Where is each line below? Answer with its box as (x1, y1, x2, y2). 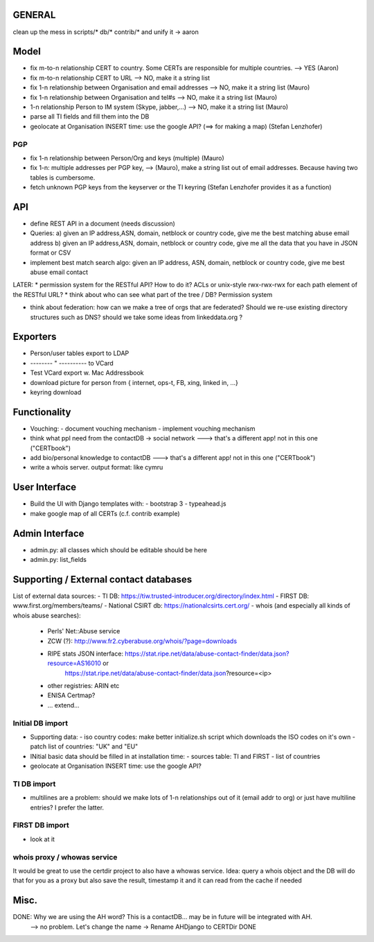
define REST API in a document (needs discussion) (30, 219, 176, 228)
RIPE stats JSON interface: (47, 649, 124, 658)
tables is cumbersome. (30, 173, 96, 182)
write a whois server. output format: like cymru (30, 463, 163, 472)
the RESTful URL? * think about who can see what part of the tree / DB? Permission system (12, 290, 273, 298)
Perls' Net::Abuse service (47, 627, 121, 635)
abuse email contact (30, 268, 88, 276)
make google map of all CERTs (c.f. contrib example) (30, 509, 180, 517)
